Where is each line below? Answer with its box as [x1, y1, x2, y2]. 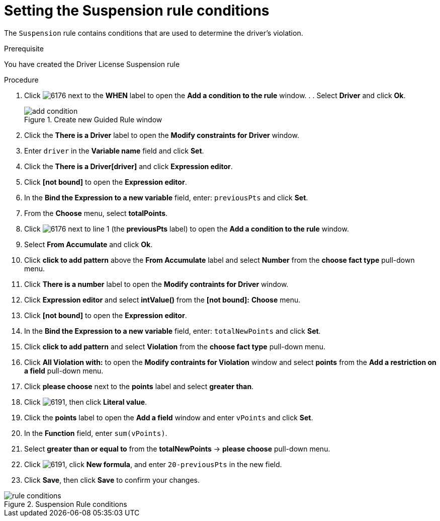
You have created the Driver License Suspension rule [4, 59, 180, 68]
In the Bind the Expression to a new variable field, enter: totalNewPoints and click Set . [24, 326, 321, 335]
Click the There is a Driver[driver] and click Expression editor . [24, 162, 233, 171]
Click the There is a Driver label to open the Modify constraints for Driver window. [24, 130, 299, 139]
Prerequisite [4, 44, 44, 53]
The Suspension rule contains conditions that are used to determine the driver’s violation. [4, 28, 303, 37]
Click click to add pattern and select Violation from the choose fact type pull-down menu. [24, 342, 326, 351]
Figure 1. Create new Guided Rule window [24, 115, 162, 124]
